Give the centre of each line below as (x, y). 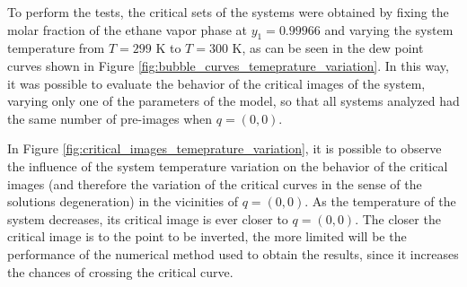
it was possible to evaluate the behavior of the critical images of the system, (216, 83)
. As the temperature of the (380, 201)
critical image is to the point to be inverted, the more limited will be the (207, 236)
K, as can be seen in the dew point (328, 48)
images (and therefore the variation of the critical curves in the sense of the (215, 183)
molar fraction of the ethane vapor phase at (127, 29)
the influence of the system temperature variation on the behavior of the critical (228, 165)
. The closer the (398, 218)
